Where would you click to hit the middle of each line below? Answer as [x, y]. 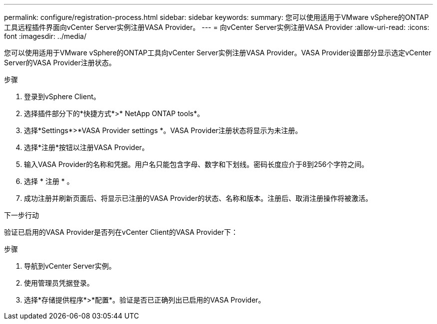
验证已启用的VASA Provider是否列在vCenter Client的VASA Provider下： [121, 232]
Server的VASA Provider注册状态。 [60, 63]
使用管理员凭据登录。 [59, 283]
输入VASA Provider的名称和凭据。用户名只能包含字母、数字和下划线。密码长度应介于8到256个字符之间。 [196, 164]
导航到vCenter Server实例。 [70, 266]
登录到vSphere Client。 [62, 96]
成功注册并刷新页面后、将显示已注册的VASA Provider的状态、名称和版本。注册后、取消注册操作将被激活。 [198, 198]
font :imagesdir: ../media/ [45, 36]
